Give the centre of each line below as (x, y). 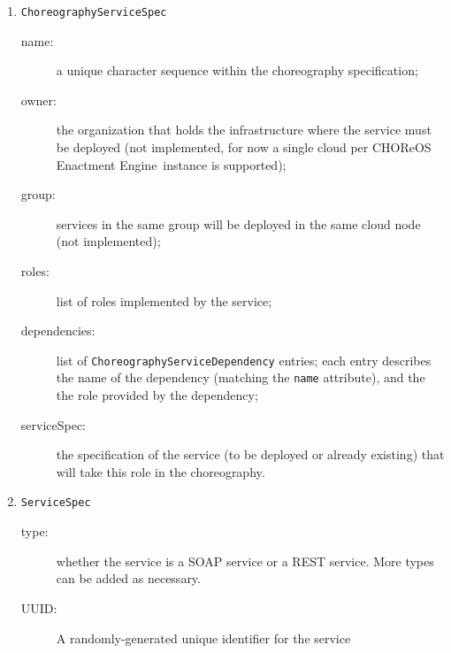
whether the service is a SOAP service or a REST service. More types (245, 561)
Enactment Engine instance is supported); (171, 164)
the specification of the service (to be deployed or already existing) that (250, 454)
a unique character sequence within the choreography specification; (237, 70)
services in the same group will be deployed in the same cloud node (238, 223)
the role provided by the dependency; (157, 395)
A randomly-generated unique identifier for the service (203, 638)
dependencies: (58, 330)
